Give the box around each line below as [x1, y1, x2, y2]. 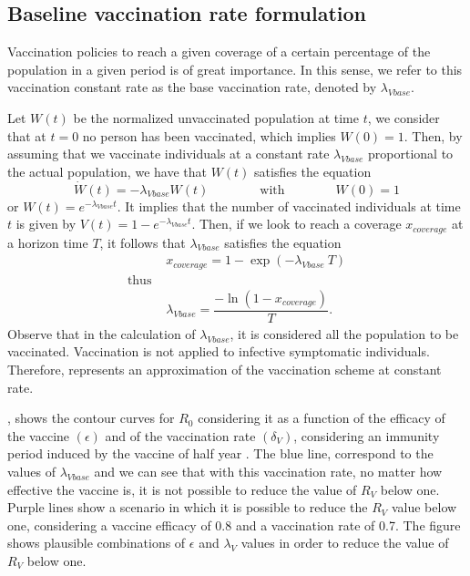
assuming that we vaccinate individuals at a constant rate [7, 144, 330, 163]
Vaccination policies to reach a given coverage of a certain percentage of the [7, 42, 431, 61]
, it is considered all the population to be [230, 324, 459, 343]
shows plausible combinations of [7, 533, 186, 552]
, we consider [367, 108, 440, 127]
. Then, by [404, 126, 463, 145]
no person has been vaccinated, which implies [82, 126, 336, 145]
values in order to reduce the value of [240, 533, 449, 552]
